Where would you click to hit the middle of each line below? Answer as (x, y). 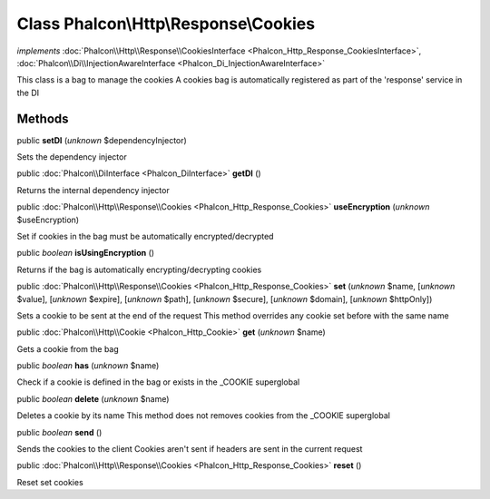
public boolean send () (59, 432)
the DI (28, 93)
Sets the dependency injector (72, 157)
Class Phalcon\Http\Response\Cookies (166, 24)
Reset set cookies (50, 482)
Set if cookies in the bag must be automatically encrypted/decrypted (145, 236)
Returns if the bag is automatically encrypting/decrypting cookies (139, 269)
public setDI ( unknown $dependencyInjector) (102, 140)
